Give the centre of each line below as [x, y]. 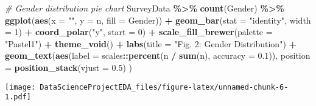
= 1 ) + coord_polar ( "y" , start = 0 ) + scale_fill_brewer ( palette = [139, 32]
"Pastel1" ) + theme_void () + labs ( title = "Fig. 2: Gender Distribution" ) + [151, 43]
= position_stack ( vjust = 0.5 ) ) [68, 67]
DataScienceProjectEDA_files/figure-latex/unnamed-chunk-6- [164, 87]
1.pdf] [18, 97]
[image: [20, 87]
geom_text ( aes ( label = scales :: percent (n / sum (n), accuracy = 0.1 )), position [158, 55]
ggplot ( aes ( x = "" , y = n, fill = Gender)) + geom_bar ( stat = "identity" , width [158, 20]
